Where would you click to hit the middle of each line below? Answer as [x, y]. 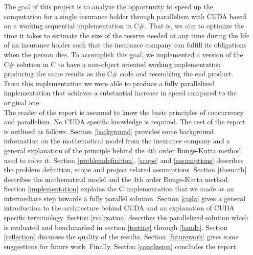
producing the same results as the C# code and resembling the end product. [119, 74]
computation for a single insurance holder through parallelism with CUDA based [125, 16]
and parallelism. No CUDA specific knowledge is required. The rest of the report [125, 122]
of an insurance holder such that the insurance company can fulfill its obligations [125, 45]
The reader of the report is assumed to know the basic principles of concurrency [124, 112]
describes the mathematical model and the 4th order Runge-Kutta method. [117, 179]
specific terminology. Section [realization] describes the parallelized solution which [126, 218]
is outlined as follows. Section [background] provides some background [109, 131]
